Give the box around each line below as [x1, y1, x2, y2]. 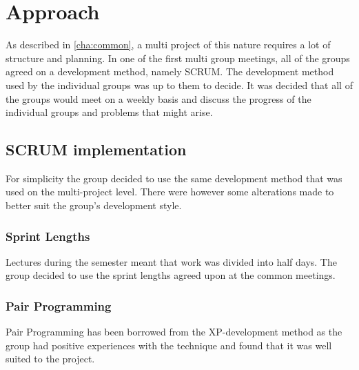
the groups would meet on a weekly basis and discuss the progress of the [6, 91, 311, 106]
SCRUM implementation [6, 139, 187, 160]
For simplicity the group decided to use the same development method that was [6, 171, 342, 185]
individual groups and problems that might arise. [6, 105, 213, 119]
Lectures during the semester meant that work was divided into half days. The [6, 254, 337, 269]
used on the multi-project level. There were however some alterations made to [6, 184, 334, 199]
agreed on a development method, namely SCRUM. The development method [6, 64, 334, 79]
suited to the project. [6, 351, 95, 366]
